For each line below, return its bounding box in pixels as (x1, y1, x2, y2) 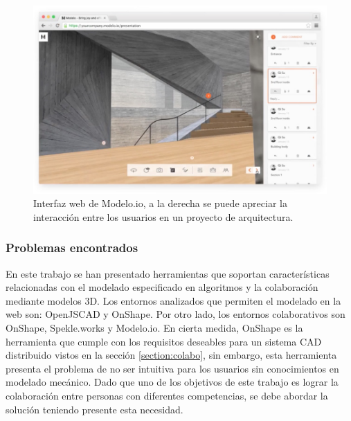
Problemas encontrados (6, 239, 138, 256)
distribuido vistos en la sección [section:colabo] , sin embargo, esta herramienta (6, 348, 337, 362)
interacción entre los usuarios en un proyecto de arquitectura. (33, 209, 294, 224)
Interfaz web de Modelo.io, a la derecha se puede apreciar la (33, 196, 287, 210)
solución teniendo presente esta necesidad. (6, 402, 183, 416)
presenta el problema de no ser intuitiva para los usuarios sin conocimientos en (6, 361, 339, 375)
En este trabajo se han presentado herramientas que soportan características (6, 266, 330, 280)
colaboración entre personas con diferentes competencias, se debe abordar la (6, 388, 328, 402)
